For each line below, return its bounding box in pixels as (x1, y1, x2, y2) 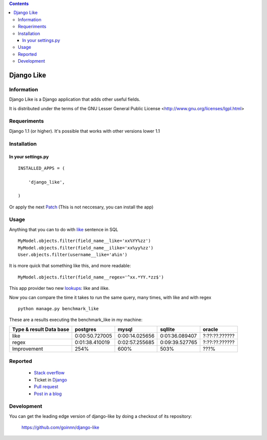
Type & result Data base (12, 326, 69, 333)
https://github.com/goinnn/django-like (21, 425, 100, 431)
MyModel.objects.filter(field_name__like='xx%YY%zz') (18, 238, 151, 244)
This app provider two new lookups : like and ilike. (9, 285, 110, 291)
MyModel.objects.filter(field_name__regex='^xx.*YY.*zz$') (18, 274, 164, 280)
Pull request (34, 384, 59, 390)
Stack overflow (34, 370, 65, 376)
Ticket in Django (34, 377, 67, 383)
